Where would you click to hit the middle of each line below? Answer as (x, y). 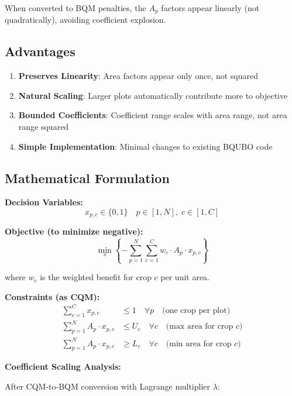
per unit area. (185, 277)
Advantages (40, 51)
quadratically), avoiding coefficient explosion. (85, 20)
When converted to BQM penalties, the (75, 8)
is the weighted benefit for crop (96, 277)
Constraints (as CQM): (52, 296)
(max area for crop (200, 327)
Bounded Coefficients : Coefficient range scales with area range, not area (153, 115)
